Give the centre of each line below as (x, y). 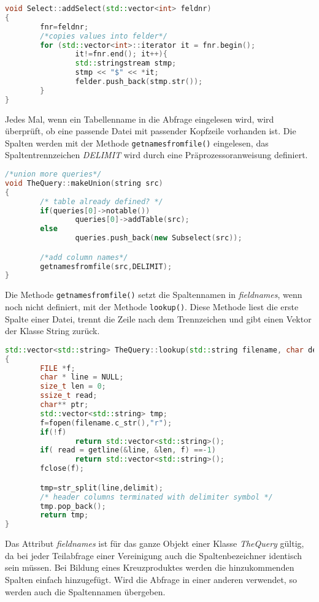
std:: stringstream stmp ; (126, 63)
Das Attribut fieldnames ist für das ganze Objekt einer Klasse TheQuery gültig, (155, 543)
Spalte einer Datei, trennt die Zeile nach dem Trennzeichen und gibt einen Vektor (158, 318)
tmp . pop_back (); (73, 506)
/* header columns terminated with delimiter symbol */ (156, 497)
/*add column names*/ (84, 257)
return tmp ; (64, 515)
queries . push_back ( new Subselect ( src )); (159, 238)
